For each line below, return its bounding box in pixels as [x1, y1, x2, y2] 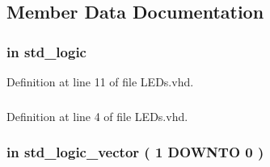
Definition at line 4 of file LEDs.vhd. [6, 107, 188, 124]
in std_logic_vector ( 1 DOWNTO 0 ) [6, 142, 264, 162]
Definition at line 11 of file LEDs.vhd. [6, 73, 194, 90]
